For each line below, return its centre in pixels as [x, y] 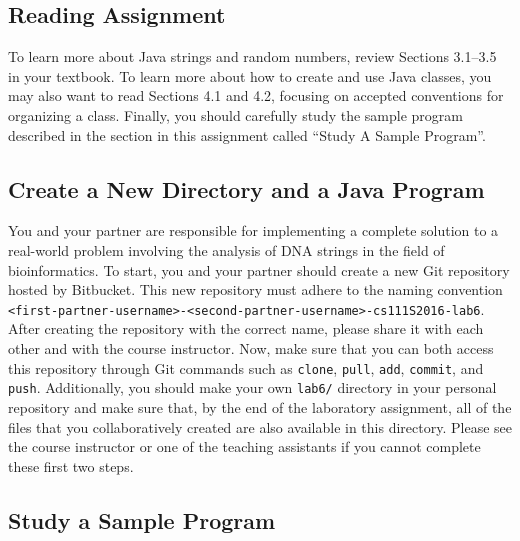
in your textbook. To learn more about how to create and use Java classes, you [250, 75]
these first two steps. [71, 465]
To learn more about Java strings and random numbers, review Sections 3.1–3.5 [252, 56]
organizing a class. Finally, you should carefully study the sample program [235, 114]
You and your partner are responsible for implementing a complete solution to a [253, 230]
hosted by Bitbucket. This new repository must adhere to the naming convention [255, 289]
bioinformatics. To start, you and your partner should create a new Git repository [259, 269]
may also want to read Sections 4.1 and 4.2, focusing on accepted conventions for [256, 95]
